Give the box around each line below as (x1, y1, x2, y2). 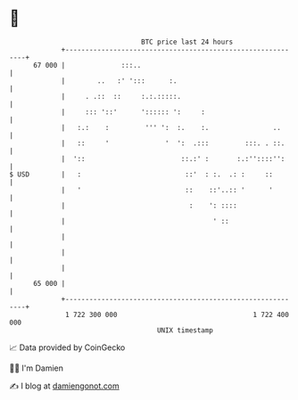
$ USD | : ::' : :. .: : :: (9, 169, 274, 179)
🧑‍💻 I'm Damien (9, 363, 64, 373)
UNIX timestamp (156, 325, 214, 335)
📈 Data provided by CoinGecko (9, 342, 126, 353)
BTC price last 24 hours (141, 37, 234, 46)
